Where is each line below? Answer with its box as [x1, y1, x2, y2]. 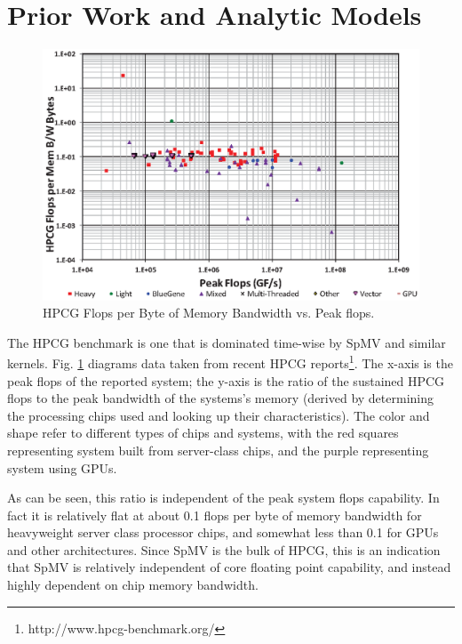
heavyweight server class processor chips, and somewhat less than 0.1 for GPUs [7, 523, 439, 542]
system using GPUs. [7, 458, 117, 477]
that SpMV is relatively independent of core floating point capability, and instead [7, 558, 451, 576]
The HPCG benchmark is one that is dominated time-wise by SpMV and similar [7, 333, 446, 351]
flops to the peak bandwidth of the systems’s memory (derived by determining [7, 389, 434, 407]
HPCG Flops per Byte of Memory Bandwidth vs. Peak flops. [43, 303, 375, 322]
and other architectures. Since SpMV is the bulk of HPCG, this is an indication [7, 540, 441, 559]
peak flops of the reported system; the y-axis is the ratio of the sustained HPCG [7, 371, 445, 390]
